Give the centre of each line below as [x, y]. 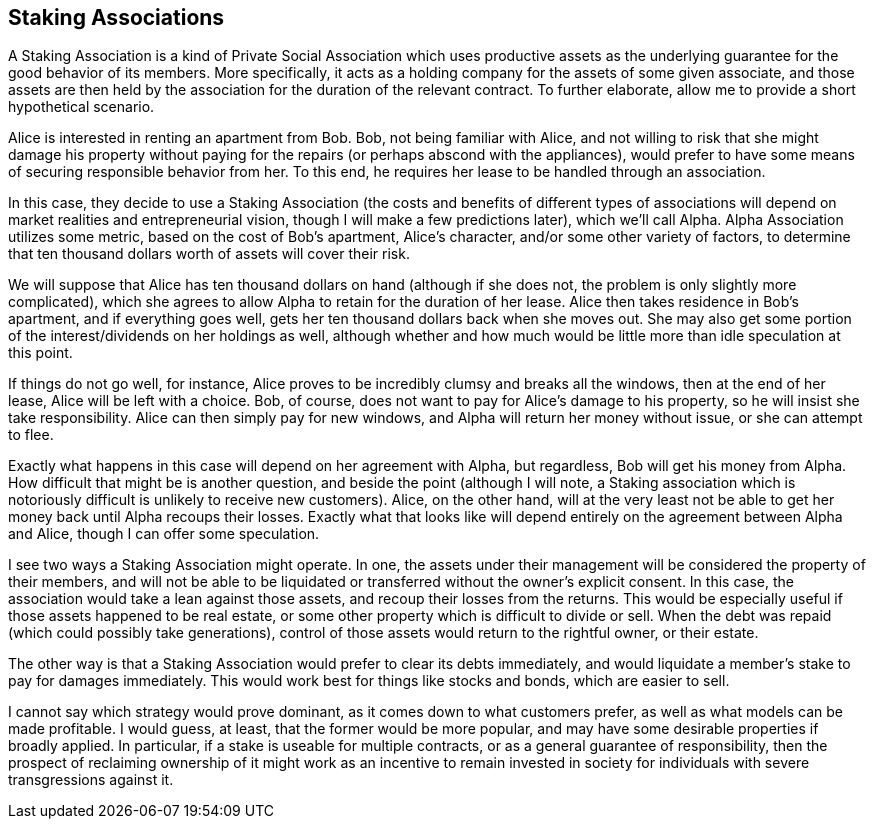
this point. [40, 353]
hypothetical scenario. [81, 107]
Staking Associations [116, 17]
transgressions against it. [91, 780]
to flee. [31, 435]
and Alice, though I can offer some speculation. [164, 534]
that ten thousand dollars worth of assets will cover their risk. [209, 254]
